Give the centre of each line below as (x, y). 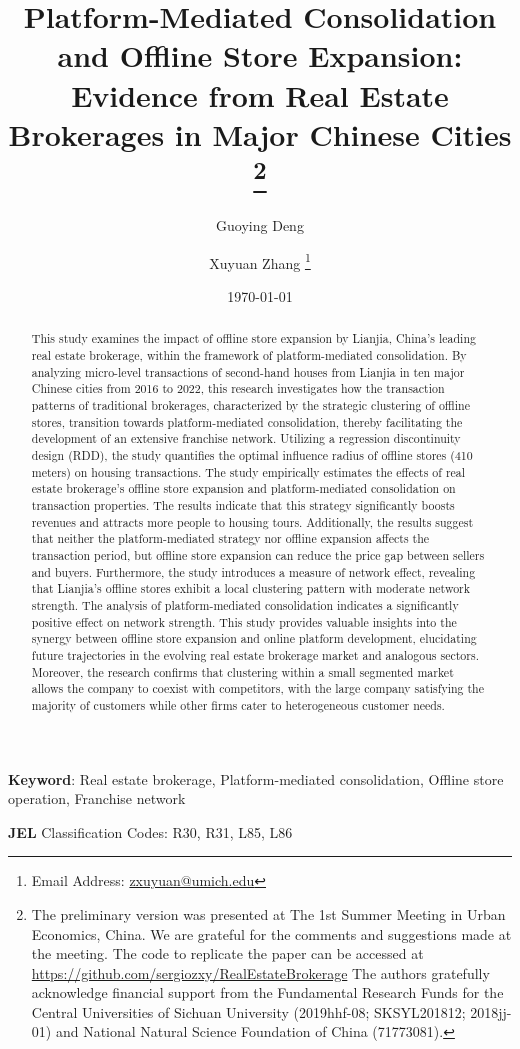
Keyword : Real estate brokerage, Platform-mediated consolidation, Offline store (256, 778)
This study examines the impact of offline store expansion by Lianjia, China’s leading (253, 338)
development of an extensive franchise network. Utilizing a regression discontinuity (246, 438)
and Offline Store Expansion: (260, 55)
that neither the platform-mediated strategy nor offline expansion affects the (230, 538)
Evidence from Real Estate (260, 94)
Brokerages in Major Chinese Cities (260, 133)
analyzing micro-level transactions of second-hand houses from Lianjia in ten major (248, 371)
